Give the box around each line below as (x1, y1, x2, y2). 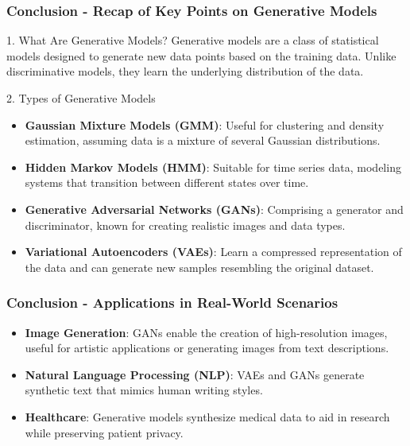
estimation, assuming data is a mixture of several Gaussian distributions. (25, 132, 381, 149)
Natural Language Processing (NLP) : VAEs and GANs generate (25, 366, 365, 382)
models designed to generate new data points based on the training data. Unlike (6, 47, 396, 64)
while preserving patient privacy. (25, 424, 184, 440)
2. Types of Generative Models (6, 90, 156, 106)
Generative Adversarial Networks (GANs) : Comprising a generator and (25, 200, 404, 217)
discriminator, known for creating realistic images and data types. (25, 216, 346, 233)
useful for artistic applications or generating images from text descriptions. (25, 339, 389, 356)
